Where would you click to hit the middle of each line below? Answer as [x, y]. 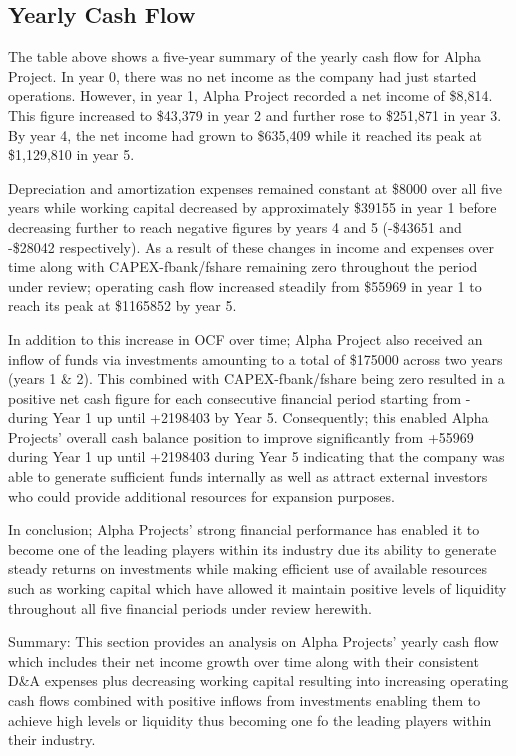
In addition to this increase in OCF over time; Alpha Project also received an [245, 338]
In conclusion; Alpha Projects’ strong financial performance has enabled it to [244, 529]
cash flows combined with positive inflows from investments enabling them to [244, 700]
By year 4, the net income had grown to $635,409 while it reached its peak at [245, 134]
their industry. [52, 739]
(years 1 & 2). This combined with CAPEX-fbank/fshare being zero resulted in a [256, 378]
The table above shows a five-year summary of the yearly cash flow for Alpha [244, 56]
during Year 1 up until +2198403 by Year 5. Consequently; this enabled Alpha [248, 417]
